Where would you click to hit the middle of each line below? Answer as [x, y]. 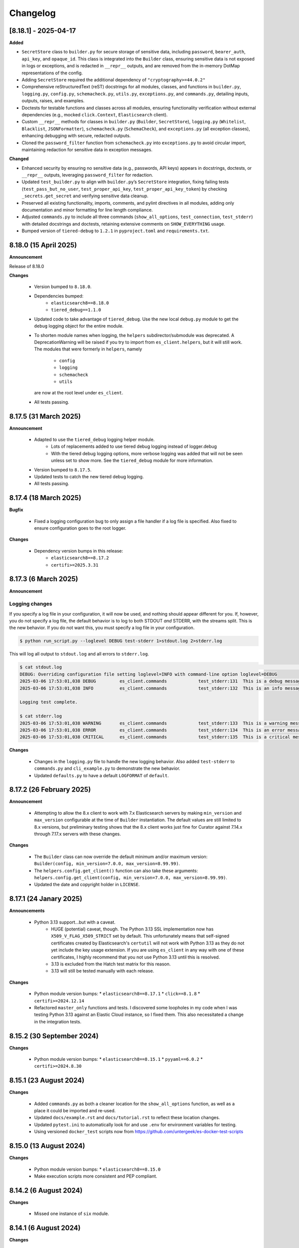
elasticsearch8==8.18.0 [80, 303]
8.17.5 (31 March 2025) [45, 416]
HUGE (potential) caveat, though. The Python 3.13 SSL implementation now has [132, 929]
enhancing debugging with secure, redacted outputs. [76, 136]
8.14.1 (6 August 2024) [45, 1228]
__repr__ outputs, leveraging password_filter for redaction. [87, 175]
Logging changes [31, 604]
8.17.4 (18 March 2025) [45, 498]
